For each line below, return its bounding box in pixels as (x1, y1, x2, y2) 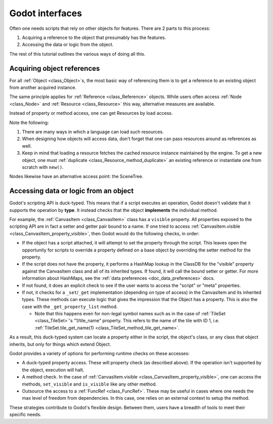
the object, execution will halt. (22, 367, 84, 373)
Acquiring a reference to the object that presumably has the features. (22, 34, 166, 40)
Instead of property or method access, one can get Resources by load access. (9, 110, 173, 116)
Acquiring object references (9, 64, 100, 73)
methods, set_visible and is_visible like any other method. (22, 381, 157, 387)
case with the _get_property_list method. (22, 304, 118, 310)
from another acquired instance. (9, 84, 77, 91)
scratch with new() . (22, 164, 64, 170)
